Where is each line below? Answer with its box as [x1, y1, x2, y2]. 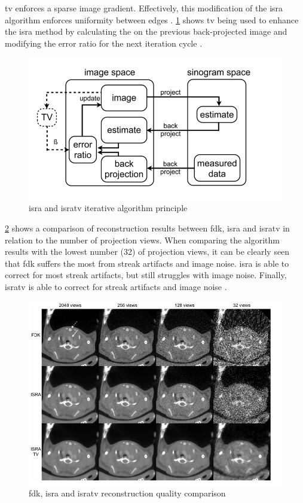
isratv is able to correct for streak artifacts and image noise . [5, 280, 227, 292]
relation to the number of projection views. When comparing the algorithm [5, 233, 280, 246]
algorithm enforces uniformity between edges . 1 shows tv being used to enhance [5, 13, 299, 26]
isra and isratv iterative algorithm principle [29, 202, 188, 214]
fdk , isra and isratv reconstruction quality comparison [29, 487, 226, 499]
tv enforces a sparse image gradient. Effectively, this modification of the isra [5, 2, 283, 14]
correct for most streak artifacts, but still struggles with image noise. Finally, [5, 269, 287, 281]
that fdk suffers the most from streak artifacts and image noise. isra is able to [5, 257, 289, 269]
